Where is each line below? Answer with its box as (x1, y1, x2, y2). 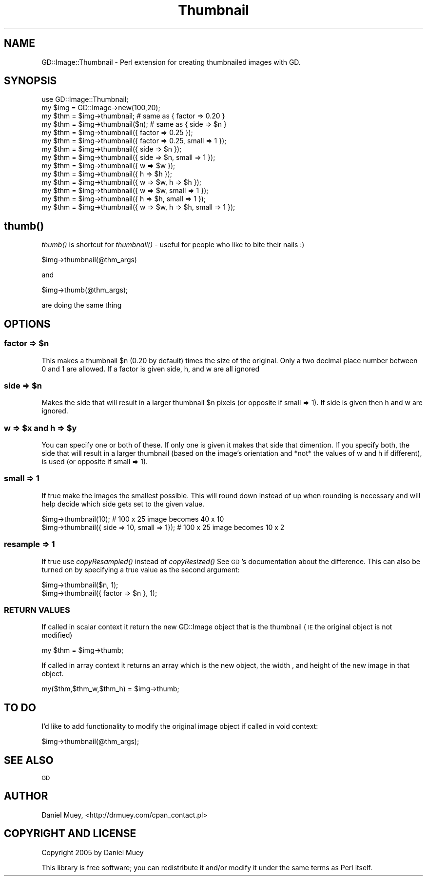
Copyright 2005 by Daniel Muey (41, 848, 144, 857)
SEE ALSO (4, 754, 54, 766)
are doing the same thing (41, 301, 122, 310)
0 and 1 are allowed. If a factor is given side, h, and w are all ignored (41, 364, 260, 373)
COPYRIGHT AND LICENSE (4, 827, 136, 840)
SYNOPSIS (4, 75, 57, 87)
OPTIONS (4, 317, 51, 330)
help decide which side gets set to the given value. (41, 499, 205, 508)
